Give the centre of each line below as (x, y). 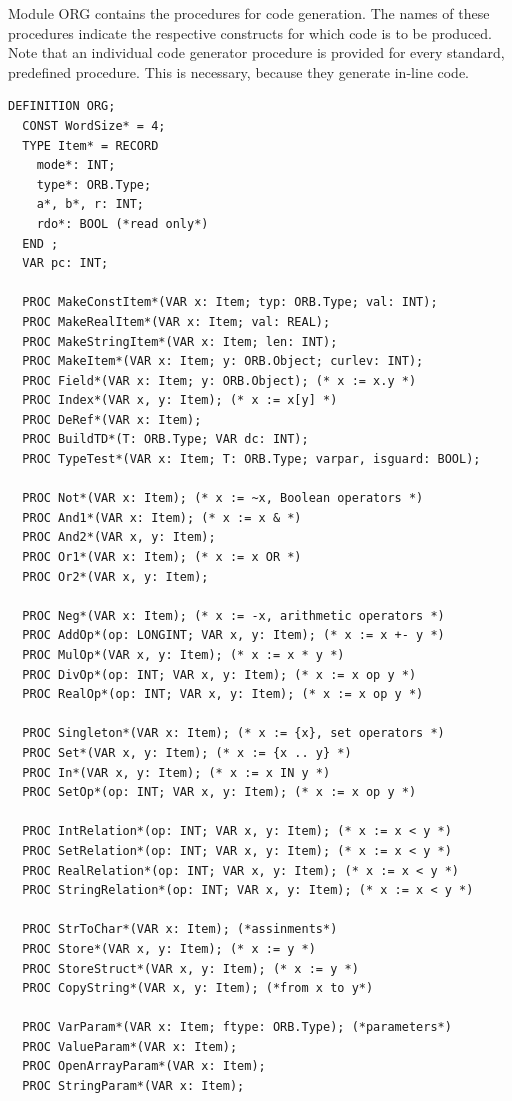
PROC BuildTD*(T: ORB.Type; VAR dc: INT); (165, 439)
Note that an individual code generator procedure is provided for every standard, (256, 52)
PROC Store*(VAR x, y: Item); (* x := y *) (169, 948)
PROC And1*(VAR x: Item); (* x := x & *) (162, 517)
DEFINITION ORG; (62, 106)
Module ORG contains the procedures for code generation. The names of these (249, 13)
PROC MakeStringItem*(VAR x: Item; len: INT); (180, 341)
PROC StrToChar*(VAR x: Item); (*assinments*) (180, 929)
